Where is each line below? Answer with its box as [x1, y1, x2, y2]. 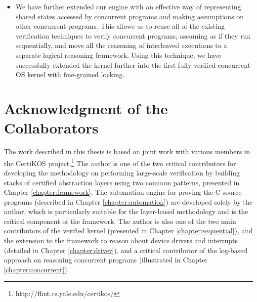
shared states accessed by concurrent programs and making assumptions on [15, 11, 244, 21]
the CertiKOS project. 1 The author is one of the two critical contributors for [4, 156, 236, 168]
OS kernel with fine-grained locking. [15, 69, 125, 80]
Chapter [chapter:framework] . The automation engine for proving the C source [4, 187, 242, 197]
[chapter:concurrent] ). [4, 264, 69, 274]
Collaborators [4, 118, 99, 138]
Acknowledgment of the [4, 98, 168, 118]
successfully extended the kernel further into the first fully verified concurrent [15, 59, 251, 70]
